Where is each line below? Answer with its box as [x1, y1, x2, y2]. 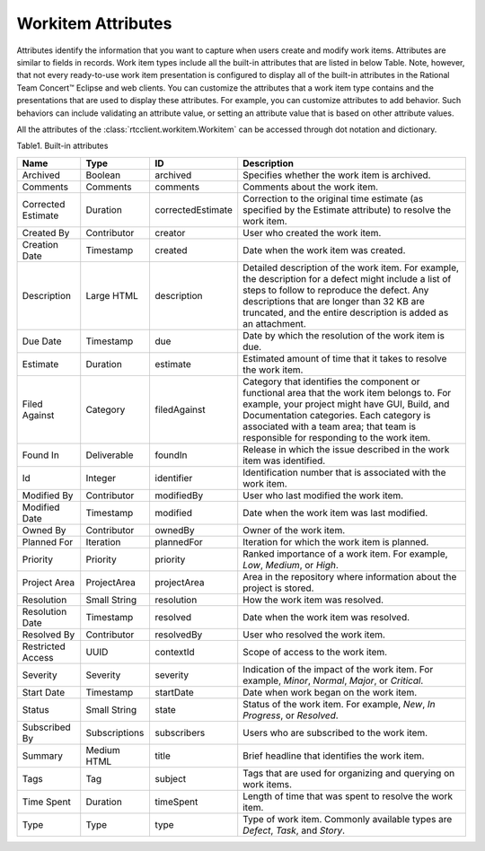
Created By [22, 226, 70, 239]
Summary [22, 750, 63, 762]
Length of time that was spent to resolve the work [242, 790, 454, 803]
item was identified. [242, 454, 326, 467]
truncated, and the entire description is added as [242, 306, 449, 319]
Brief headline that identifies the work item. [242, 750, 425, 762]
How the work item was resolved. [242, 593, 384, 606]
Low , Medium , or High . [242, 558, 339, 571]
